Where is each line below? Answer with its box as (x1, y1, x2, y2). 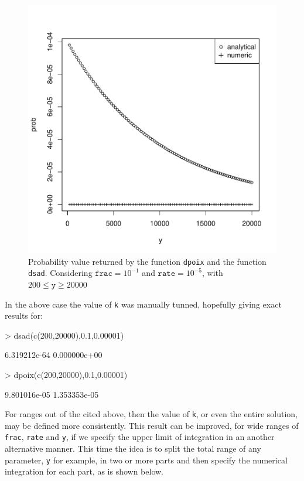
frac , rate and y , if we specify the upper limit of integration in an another (5, 431, 275, 443)
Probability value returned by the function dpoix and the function (28, 255, 267, 267)
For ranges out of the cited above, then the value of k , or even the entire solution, (5, 408, 298, 420)
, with (201, 267, 223, 279)
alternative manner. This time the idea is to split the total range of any (5, 442, 261, 455)
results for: (5, 309, 43, 322)
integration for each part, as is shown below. (5, 465, 164, 477)
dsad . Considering (28, 267, 93, 279)
